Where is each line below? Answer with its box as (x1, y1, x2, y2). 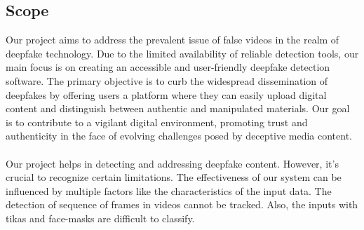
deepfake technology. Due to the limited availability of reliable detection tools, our (6, 46, 359, 60)
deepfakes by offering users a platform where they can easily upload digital (6, 87, 327, 102)
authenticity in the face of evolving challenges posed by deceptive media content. (6, 128, 353, 143)
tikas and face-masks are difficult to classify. (6, 210, 195, 225)
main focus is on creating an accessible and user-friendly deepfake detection (6, 60, 330, 74)
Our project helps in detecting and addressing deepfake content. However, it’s (6, 156, 339, 170)
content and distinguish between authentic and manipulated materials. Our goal (6, 101, 350, 116)
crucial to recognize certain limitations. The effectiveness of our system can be (6, 170, 342, 184)
